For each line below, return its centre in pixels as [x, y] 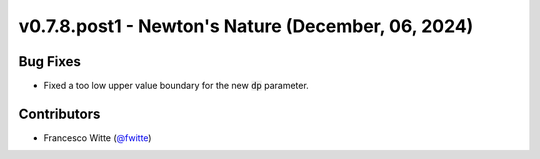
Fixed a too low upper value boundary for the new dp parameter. [176, 86]
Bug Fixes [50, 61]
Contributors [59, 113]
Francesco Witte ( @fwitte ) [97, 137]
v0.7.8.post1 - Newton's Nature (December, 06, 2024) [246, 26]
